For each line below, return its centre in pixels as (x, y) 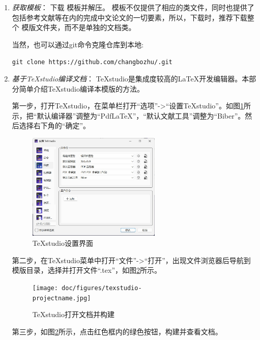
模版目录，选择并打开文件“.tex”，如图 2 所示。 (87, 270)
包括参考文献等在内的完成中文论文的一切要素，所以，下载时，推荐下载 (129, 17)
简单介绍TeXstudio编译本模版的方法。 (81, 88)
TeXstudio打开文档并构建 (73, 314)
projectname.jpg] (62, 298)
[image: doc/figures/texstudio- (87, 288)
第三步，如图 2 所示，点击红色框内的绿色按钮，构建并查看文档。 (117, 331)
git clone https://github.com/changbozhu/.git (92, 62)
